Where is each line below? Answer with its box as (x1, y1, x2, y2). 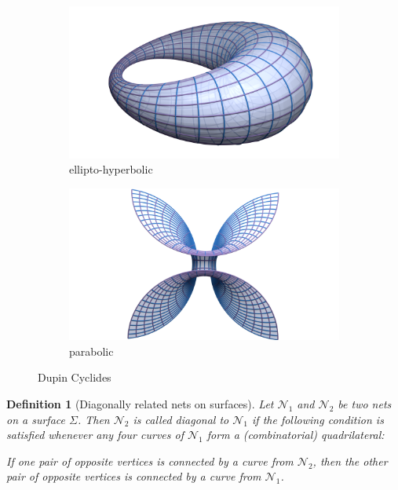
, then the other (312, 452, 388, 469)
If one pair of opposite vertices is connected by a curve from (6, 452, 294, 469)
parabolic (69, 342, 114, 359)
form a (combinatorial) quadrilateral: (206, 426, 385, 443)
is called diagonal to (133, 411, 229, 427)
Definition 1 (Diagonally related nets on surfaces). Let (6, 395, 274, 411)
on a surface (6, 411, 65, 427)
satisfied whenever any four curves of (6, 426, 184, 443)
